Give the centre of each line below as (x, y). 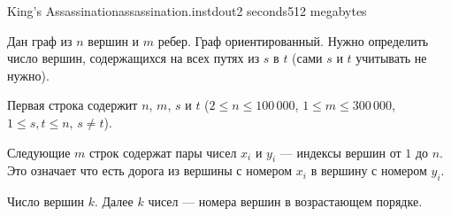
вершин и (114, 40)
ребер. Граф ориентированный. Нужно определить (293, 40)
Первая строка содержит (73, 105)
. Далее (114, 201)
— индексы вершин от (340, 152)
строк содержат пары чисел (163, 152)
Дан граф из (40, 40)
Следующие (39, 152)
